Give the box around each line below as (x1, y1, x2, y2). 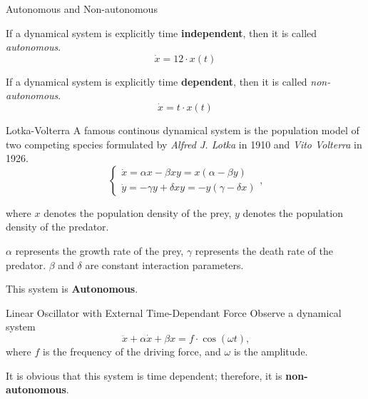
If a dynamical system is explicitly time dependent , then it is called (6, 74, 307, 89)
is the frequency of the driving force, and (43, 343, 221, 358)
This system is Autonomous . (6, 281, 138, 296)
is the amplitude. (233, 343, 308, 358)
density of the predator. (6, 219, 109, 234)
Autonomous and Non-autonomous (6, 1, 158, 16)
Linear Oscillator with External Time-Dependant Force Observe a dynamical (6, 305, 342, 320)
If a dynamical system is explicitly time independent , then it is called (6, 25, 317, 40)
